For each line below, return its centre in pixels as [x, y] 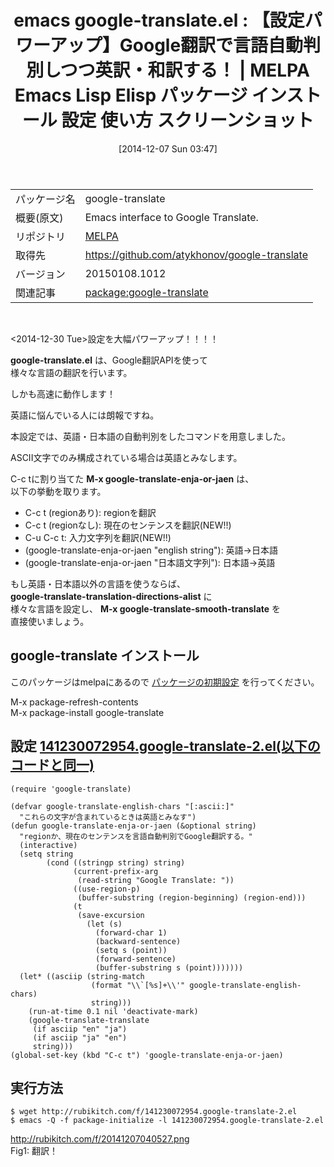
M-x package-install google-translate [87, 712]
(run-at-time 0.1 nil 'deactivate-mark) [113, 1011]
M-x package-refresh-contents [74, 702]
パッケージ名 [45, 199]
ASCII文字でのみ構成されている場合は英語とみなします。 [126, 457]
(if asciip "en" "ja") [80, 1029]
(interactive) [48, 845]
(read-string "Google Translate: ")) [156, 880]
